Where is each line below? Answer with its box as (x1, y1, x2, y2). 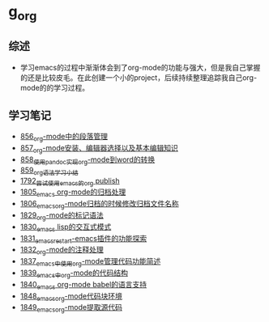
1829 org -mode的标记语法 (19, 210, 104, 222)
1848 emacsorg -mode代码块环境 (19, 290, 123, 303)
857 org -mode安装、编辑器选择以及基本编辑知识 (19, 143, 178, 155)
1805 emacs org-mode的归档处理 (19, 187, 126, 199)
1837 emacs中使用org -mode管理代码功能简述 (19, 256, 161, 268)
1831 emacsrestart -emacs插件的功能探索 (19, 233, 147, 245)
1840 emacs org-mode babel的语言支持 (19, 279, 147, 291)
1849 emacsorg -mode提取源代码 (19, 303, 123, 314)
